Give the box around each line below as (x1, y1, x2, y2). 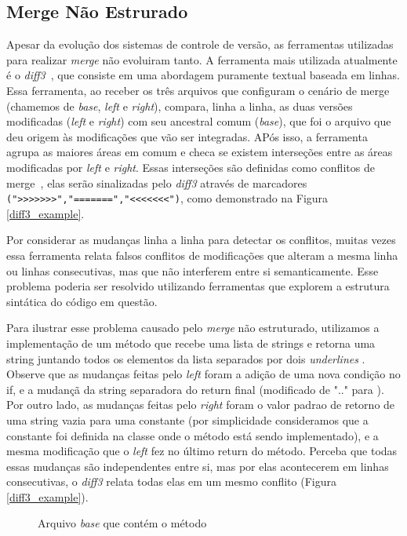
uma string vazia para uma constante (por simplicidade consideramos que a (6, 411, 369, 428)
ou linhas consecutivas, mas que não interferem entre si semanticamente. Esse (6, 262, 379, 279)
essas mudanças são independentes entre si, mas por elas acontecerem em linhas (6, 458, 389, 474)
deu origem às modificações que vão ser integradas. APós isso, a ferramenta (6, 128, 368, 144)
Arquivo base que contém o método (38, 515, 207, 531)
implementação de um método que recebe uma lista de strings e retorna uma (6, 334, 376, 351)
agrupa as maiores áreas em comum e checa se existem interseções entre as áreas (6, 144, 393, 160)
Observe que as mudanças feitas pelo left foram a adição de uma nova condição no (6, 366, 401, 382)
